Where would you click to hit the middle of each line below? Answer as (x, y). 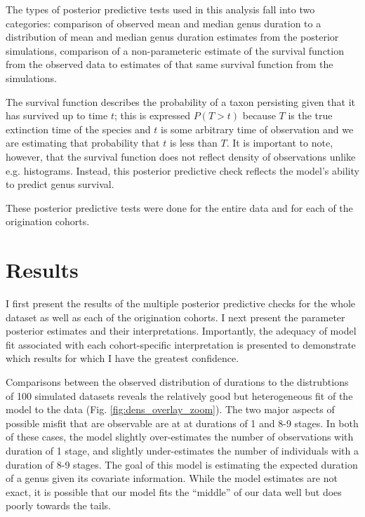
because (259, 115)
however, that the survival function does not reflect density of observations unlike (181, 156)
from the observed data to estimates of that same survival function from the (170, 64)
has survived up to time (57, 115)
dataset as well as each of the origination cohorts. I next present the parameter (175, 317)
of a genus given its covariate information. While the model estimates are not (172, 478)
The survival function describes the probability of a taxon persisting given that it (180, 101)
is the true (310, 115)
